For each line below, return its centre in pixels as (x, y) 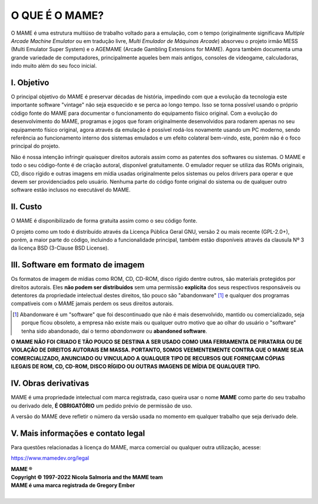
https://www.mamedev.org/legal (50, 458)
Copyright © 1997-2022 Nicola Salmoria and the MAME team (87, 477)
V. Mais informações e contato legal (78, 433)
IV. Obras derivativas (50, 384)
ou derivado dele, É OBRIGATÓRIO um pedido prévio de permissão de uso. (102, 406)
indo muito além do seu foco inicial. (54, 66)
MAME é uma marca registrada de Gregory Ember (73, 485)
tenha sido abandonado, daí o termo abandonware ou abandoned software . (114, 331)
